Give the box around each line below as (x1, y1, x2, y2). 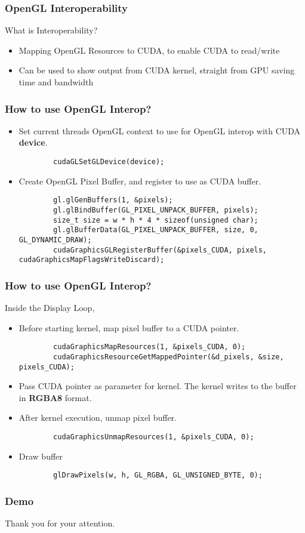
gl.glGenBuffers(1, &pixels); (53, 196, 173, 205)
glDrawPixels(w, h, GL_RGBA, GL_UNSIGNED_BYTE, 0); (53, 471, 263, 480)
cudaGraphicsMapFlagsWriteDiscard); (19, 255, 165, 264)
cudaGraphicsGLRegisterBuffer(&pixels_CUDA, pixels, (53, 245, 267, 254)
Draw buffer (19, 449, 63, 462)
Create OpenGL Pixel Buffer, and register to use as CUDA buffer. (19, 174, 261, 187)
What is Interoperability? (5, 24, 98, 36)
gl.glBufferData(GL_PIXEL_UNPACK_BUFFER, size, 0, (53, 226, 258, 235)
